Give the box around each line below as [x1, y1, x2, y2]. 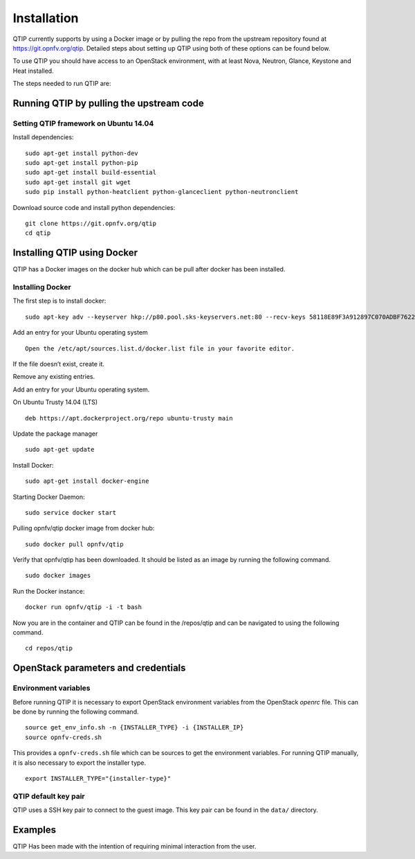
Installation [12, 10, 79, 26]
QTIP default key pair [12, 791, 86, 801]
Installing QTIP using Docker [12, 247, 138, 259]
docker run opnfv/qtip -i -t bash [25, 603, 142, 611]
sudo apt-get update [25, 445, 95, 454]
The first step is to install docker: [12, 296, 107, 305]
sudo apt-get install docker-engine [25, 477, 149, 485]
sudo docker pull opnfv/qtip [25, 540, 124, 548]
